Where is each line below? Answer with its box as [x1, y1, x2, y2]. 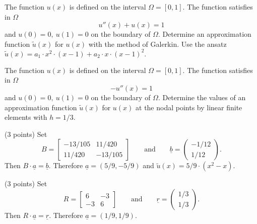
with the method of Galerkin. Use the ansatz [88, 38, 227, 49]
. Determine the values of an [158, 92, 246, 103]
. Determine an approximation [158, 29, 251, 39]
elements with [5, 112, 47, 122]
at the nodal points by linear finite [136, 102, 242, 112]
